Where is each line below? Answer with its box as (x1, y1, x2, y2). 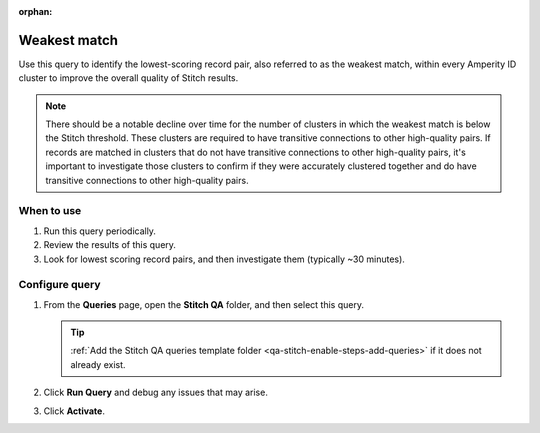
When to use (18, 204, 82, 218)
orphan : (18, 6, 53, 17)
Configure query (18, 278, 101, 292)
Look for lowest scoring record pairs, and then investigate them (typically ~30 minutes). (43, 253, 405, 265)
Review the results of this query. (43, 239, 177, 251)
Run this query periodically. (43, 225, 157, 237)
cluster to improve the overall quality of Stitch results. (18, 72, 239, 84)
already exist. (70, 358, 126, 370)
